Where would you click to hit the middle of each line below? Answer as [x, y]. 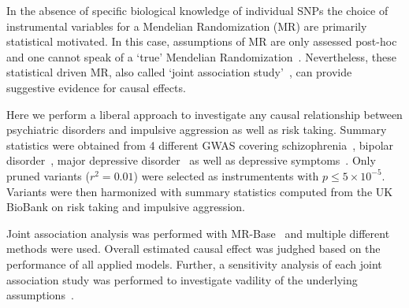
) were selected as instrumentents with [226, 175]
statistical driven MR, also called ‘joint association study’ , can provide [179, 72]
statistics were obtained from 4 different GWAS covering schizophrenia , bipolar [200, 145]
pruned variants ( [48, 175]
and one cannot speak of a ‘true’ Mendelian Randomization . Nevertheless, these [201, 56]
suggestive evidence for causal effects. [96, 87]
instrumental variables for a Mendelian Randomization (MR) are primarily [187, 26]
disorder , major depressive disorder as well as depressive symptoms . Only [191, 160]
